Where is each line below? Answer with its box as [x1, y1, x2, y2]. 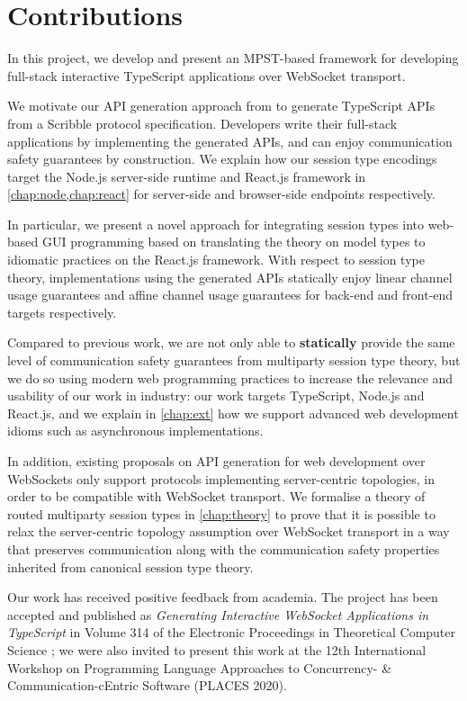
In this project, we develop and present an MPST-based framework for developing [7, 49, 459, 67]
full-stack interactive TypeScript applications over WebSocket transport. [7, 66, 406, 85]
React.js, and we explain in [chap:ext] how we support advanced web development [7, 403, 459, 422]
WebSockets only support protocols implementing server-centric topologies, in [7, 469, 436, 488]
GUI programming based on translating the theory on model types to [41, 232, 426, 251]
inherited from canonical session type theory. [7, 557, 254, 576]
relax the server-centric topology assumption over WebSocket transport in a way [7, 522, 450, 541]
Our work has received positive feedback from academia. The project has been [7, 588, 438, 607]
